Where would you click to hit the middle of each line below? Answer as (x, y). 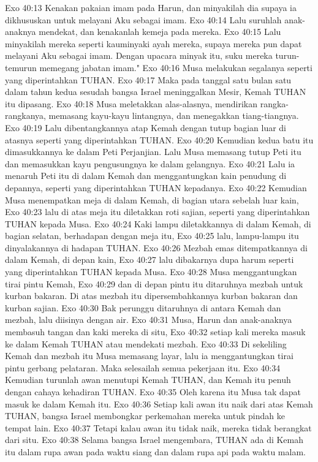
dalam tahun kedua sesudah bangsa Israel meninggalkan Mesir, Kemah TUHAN (156, 92)
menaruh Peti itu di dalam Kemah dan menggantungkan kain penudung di (146, 176)
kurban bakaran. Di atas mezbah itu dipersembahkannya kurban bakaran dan (151, 296)
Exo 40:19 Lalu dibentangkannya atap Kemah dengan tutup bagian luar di (146, 127)
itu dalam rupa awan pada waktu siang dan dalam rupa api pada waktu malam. (155, 451)
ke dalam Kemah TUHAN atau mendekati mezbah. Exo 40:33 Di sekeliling (146, 343)
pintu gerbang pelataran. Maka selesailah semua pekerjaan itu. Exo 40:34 (143, 367)
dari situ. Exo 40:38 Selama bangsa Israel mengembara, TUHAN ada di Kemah (154, 440)
